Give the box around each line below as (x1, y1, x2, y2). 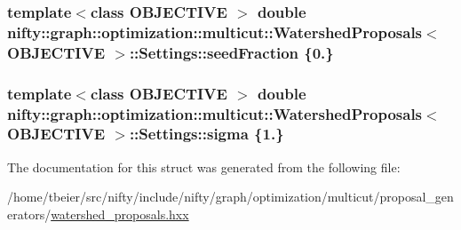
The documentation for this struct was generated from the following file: (7, 157, 401, 176)
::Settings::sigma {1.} (129, 123, 284, 145)
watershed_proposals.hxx (51, 204, 189, 223)
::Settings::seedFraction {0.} (129, 41, 334, 63)
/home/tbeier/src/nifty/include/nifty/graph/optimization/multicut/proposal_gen (7, 187, 454, 206)
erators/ (7, 204, 52, 223)
